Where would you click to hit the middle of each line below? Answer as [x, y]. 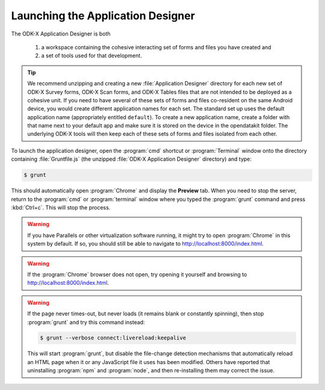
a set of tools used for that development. [92, 56]
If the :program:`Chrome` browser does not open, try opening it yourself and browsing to [137, 274]
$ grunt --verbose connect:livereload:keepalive [113, 338]
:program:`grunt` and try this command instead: [86, 322]
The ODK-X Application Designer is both [61, 34]
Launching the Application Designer [103, 16]
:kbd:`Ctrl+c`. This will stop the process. [61, 207]
